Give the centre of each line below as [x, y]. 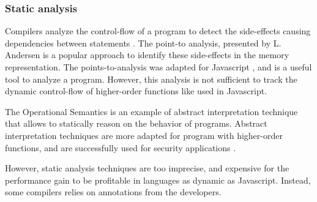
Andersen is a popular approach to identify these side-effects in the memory [147, 55]
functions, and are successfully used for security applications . [121, 147]
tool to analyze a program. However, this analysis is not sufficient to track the [151, 79]
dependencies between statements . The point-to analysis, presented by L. [143, 43]
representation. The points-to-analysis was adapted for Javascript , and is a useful [158, 67]
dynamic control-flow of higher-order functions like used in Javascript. [136, 91]
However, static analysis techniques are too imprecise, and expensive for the [147, 168]
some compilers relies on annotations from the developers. [113, 192]
